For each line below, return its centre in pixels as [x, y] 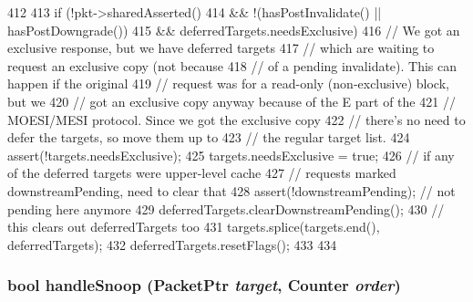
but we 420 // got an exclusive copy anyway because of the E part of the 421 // [231, 101]
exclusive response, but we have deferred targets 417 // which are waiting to [221, 48]
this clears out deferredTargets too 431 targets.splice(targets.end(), [194, 227]
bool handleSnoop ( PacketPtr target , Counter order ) [204, 285]
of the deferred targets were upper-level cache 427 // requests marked [202, 173]
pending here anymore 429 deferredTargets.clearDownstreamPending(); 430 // [226, 208]
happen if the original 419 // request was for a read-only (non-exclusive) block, [228, 83]
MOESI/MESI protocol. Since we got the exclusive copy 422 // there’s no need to [236, 119]
